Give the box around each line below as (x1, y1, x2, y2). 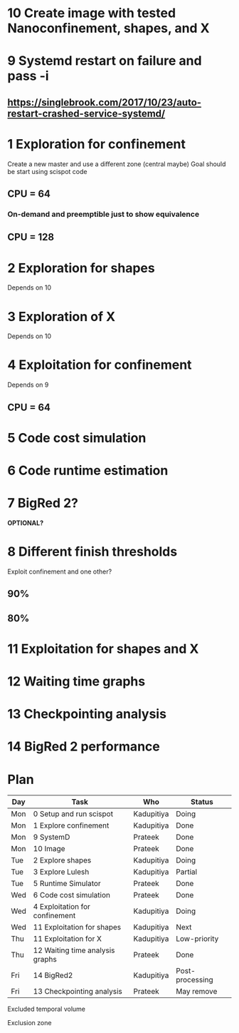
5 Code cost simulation (7, 429, 147, 446)
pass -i (7, 68, 49, 84)
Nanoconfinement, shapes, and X (7, 20, 210, 36)
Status (191, 797, 213, 807)
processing (175, 975, 213, 985)
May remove (175, 987, 218, 997)
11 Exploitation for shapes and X (7, 641, 199, 657)
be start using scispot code (7, 167, 87, 175)
